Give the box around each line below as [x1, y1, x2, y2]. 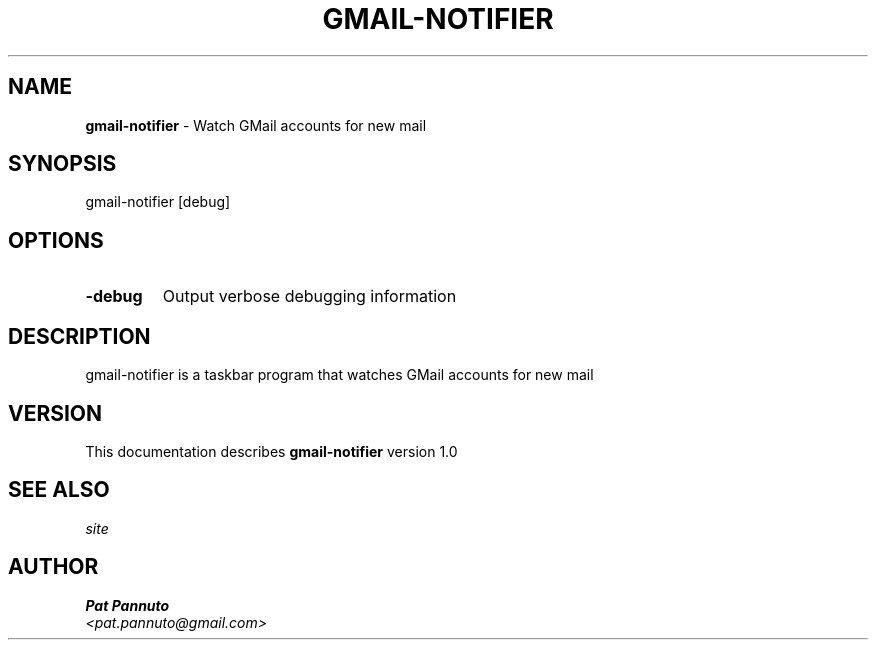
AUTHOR [8, 554, 99, 580]
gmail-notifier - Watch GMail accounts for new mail [85, 116, 427, 134]
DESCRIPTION [8, 323, 151, 349]
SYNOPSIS [8, 151, 117, 177]
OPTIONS [8, 227, 104, 253]
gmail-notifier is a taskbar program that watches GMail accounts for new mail [85, 366, 594, 384]
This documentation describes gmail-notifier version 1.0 [85, 442, 458, 460]
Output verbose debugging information [162, 286, 457, 307]
